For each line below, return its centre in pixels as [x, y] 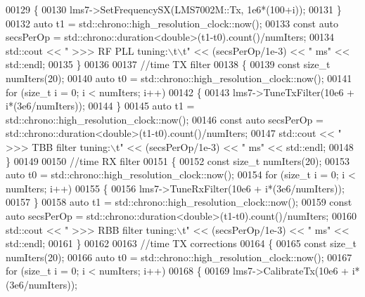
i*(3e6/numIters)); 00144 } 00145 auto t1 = [100, 106]
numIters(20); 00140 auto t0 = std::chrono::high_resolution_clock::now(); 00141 [179, 78]
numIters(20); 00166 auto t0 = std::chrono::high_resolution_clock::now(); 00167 [179, 257]
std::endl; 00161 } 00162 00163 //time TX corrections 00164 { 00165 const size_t [181, 243]
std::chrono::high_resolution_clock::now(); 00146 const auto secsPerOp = [165, 119]
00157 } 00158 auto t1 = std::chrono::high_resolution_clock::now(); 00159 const [179, 202]
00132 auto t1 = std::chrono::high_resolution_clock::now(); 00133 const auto [172, 23]
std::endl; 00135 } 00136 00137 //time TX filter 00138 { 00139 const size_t [168, 64]
